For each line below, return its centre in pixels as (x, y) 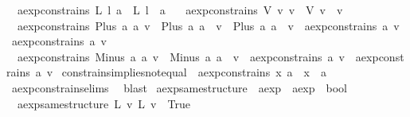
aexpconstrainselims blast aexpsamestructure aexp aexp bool (179, 87)
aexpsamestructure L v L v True (103, 103)
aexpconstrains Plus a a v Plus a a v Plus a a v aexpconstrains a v (208, 25)
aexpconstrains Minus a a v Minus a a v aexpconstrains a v (181, 56)
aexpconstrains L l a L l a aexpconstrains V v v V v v (180, 10)
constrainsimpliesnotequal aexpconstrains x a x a (194, 72)
